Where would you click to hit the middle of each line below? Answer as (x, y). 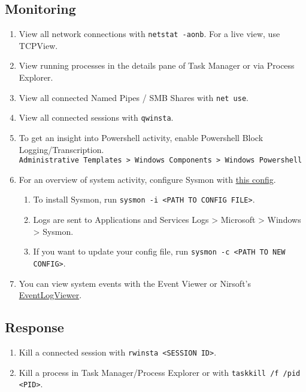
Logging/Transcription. (61, 149)
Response (34, 327)
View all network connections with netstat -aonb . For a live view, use (149, 34)
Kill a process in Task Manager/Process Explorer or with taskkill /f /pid (160, 372)
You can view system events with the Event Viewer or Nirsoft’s (135, 283)
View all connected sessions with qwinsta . (96, 117)
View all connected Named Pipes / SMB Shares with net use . (134, 97)
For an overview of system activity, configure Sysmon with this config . (147, 179)
